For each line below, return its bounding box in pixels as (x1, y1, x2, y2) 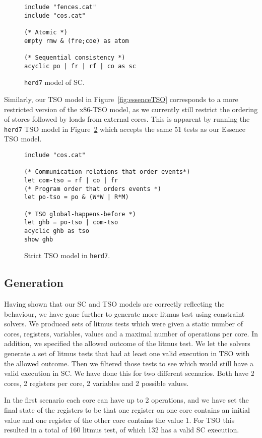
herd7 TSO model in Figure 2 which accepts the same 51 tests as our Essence (4, 123, 245, 134)
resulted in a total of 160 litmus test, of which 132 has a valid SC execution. (4, 424, 239, 435)
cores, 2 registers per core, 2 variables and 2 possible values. (4, 377, 189, 388)
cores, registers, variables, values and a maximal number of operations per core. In (4, 328, 258, 338)
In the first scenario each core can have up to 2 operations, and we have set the (4, 395, 249, 405)
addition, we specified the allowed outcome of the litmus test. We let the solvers (4, 338, 250, 349)
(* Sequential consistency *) (24, 54, 125, 61)
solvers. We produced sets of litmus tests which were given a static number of (4, 318, 243, 329)
